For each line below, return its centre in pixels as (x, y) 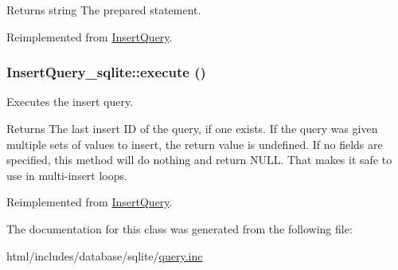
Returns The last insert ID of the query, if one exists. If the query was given (192, 128)
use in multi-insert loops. (67, 175)
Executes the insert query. (70, 102)
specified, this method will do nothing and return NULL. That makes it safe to (199, 160)
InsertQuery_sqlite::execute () (106, 72)
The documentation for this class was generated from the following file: (179, 228)
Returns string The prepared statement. (104, 10)
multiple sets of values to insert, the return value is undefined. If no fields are (195, 144)
